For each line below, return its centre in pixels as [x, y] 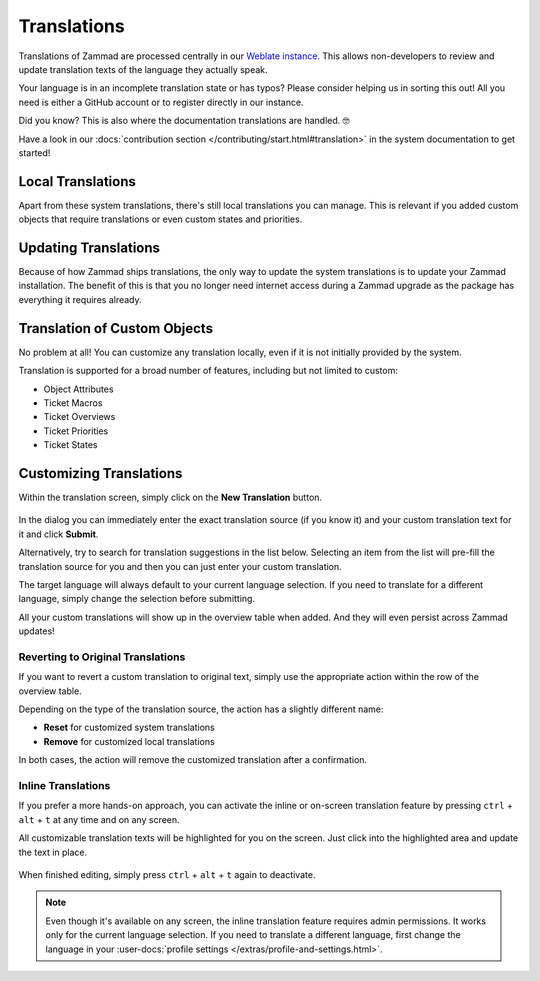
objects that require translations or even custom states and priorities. [160, 219]
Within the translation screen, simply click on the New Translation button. [170, 497]
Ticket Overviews [79, 417]
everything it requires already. [80, 299]
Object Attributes [78, 389]
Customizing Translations [100, 473]
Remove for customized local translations [129, 741]
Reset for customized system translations [129, 727]
